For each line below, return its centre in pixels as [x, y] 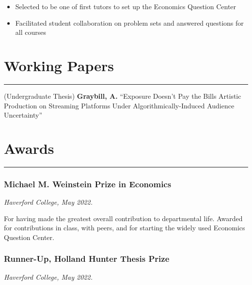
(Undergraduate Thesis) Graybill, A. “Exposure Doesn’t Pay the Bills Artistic [123, 96]
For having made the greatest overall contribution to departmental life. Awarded [123, 218]
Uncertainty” [23, 115]
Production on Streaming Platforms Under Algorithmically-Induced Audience [119, 105]
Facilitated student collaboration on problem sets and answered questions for [129, 22]
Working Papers [59, 65]
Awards [29, 148]
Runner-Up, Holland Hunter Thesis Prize [87, 259]
